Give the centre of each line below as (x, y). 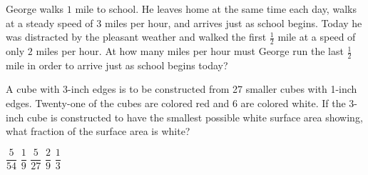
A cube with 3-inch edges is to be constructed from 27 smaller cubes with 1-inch (182, 89)
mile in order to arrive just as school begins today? (117, 65)
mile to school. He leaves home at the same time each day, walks (216, 9)
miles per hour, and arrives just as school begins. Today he (233, 22)
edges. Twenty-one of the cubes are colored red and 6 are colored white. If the (176, 103)
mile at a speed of (317, 37)
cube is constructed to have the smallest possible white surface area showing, (195, 117)
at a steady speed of (50, 22)
